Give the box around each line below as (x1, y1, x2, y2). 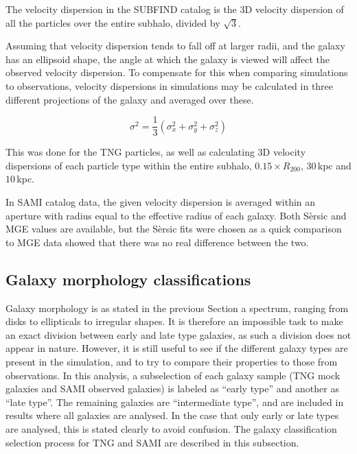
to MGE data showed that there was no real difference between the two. (5, 235, 309, 249)
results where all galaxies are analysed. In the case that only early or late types (5, 408, 339, 422)
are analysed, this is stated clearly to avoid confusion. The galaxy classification (5, 421, 337, 435)
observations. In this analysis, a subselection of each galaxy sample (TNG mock (5, 368, 341, 382)
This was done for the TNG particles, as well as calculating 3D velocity (5, 145, 306, 159)
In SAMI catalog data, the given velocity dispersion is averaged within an (5, 195, 316, 208)
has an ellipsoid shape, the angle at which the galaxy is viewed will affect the (5, 51, 330, 66)
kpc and (317, 158, 352, 172)
